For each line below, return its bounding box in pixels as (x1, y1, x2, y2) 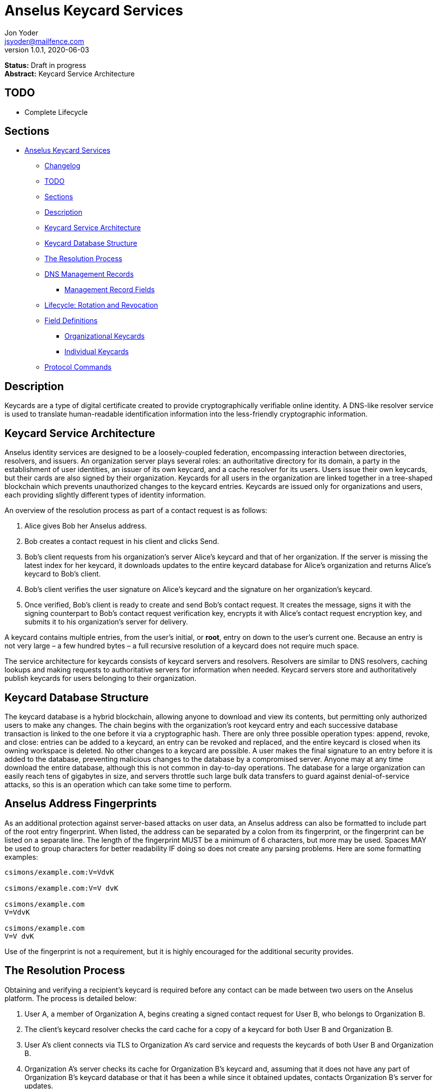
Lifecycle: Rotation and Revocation (44, 301, 158, 310)
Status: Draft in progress (4, 60, 86, 69)
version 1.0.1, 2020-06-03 (4, 45, 89, 54)
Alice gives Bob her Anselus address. (24, 522, 147, 531)
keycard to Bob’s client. (24, 569, 101, 578)
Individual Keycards (64, 347, 129, 356)
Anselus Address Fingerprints (4, 797, 157, 810)
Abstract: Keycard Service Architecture (4, 69, 135, 78)
